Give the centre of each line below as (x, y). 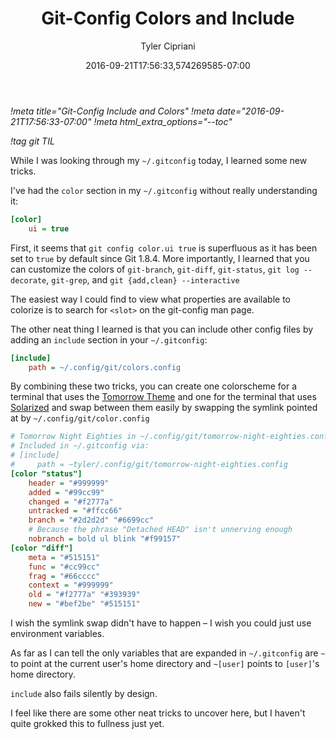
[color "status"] (46, 473)
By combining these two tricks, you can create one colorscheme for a (154, 386)
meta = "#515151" (64, 557)
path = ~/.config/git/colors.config (105, 367)
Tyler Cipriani (168, 46)
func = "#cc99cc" (64, 567)
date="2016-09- (250, 111)
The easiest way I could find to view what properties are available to (150, 299)
